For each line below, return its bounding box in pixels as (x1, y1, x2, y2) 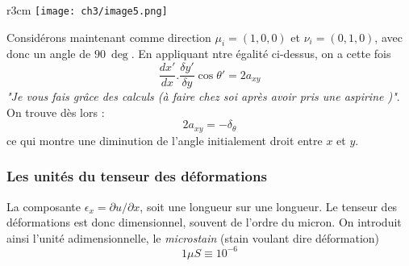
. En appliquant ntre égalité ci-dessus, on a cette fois (131, 45, 391, 62)
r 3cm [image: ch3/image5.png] (6, 2, 168, 18)
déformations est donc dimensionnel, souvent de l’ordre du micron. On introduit (6, 214, 402, 231)
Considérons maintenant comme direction (6, 28, 211, 45)
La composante (6, 197, 81, 214)
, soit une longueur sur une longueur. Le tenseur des (140, 197, 398, 214)
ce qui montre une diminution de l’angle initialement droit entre (6, 131, 323, 148)
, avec (374, 28, 403, 45)
